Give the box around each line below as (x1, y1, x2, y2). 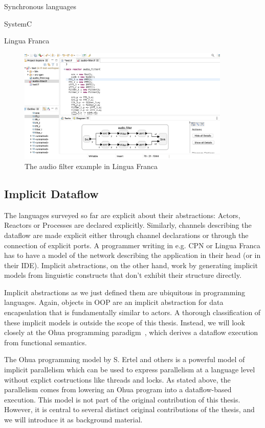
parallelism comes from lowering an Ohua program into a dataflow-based (4, 384, 232, 395)
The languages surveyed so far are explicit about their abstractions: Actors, (4, 209, 240, 220)
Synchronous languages (4, 1, 76, 11)
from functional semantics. (4, 337, 87, 347)
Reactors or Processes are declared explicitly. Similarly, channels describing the (4, 220, 252, 230)
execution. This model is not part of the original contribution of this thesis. (4, 394, 240, 405)
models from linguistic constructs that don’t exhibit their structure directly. (4, 270, 241, 280)
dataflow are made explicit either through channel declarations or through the (4, 229, 249, 240)
